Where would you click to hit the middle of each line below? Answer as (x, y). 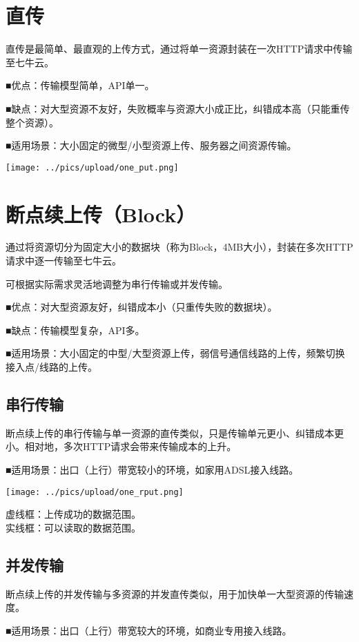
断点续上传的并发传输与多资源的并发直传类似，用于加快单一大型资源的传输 (175, 593)
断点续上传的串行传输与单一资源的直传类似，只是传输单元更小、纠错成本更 (175, 432)
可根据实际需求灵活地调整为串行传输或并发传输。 (117, 283)
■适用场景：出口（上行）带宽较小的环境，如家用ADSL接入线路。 (152, 470)
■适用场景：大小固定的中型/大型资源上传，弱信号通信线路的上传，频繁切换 (175, 353)
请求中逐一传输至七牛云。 (64, 261)
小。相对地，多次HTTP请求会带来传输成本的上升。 (121, 446)
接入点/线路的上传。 (51, 367)
